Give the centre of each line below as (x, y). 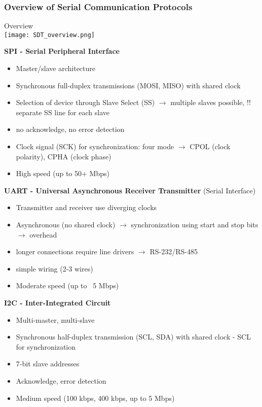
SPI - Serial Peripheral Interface (62, 51)
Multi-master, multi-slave (55, 319)
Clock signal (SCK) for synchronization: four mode (95, 146)
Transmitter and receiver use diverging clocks (86, 207)
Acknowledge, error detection (61, 380)
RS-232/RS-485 (174, 251)
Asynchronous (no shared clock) (66, 224)
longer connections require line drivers (75, 251)
